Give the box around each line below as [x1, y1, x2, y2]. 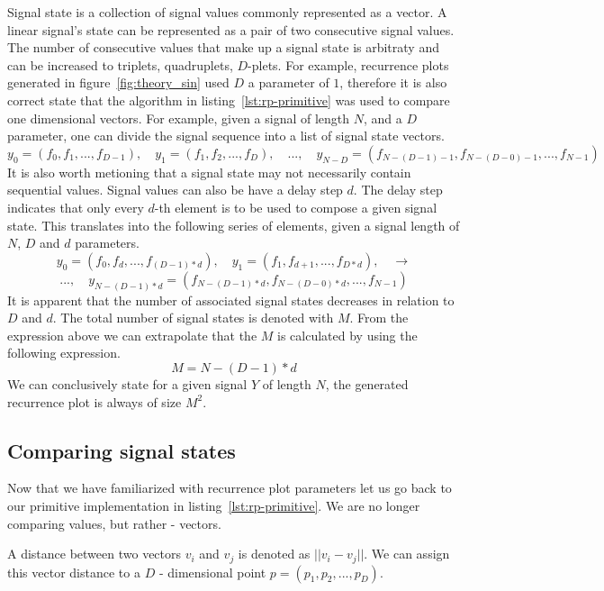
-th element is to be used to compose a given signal [154, 197, 437, 216]
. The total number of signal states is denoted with [52, 308, 334, 327]
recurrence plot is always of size [7, 392, 182, 411]
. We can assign [364, 544, 450, 563]
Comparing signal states [7, 436, 236, 464]
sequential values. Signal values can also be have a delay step [7, 180, 343, 199]
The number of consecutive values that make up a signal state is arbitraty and [7, 38, 439, 57]
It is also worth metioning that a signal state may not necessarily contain [7, 162, 411, 181]
